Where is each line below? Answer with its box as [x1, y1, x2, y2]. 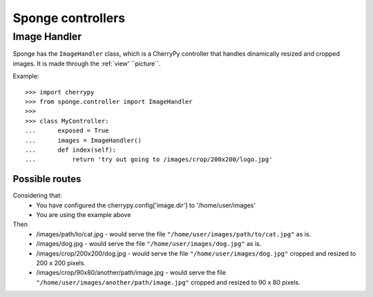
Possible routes [12, 173, 82, 185]
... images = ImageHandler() [25, 136, 142, 144]
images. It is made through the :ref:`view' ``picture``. [12, 59, 161, 68]
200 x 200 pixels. [36, 258, 86, 267]
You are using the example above [36, 210, 131, 218]
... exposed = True [25, 127, 109, 134]
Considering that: [12, 192, 62, 200]
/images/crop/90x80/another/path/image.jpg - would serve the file [36, 269, 227, 277]
